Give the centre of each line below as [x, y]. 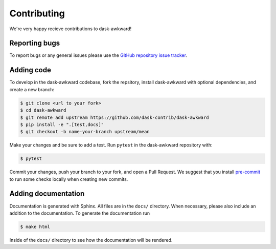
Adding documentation [47, 194]
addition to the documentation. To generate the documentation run [80, 213]
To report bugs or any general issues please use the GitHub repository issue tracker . [98, 55]
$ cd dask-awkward [43, 110]
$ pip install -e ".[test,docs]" [62, 125]
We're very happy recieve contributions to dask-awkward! [71, 29]
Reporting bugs [35, 43]
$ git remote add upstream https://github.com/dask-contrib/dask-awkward [114, 117]
